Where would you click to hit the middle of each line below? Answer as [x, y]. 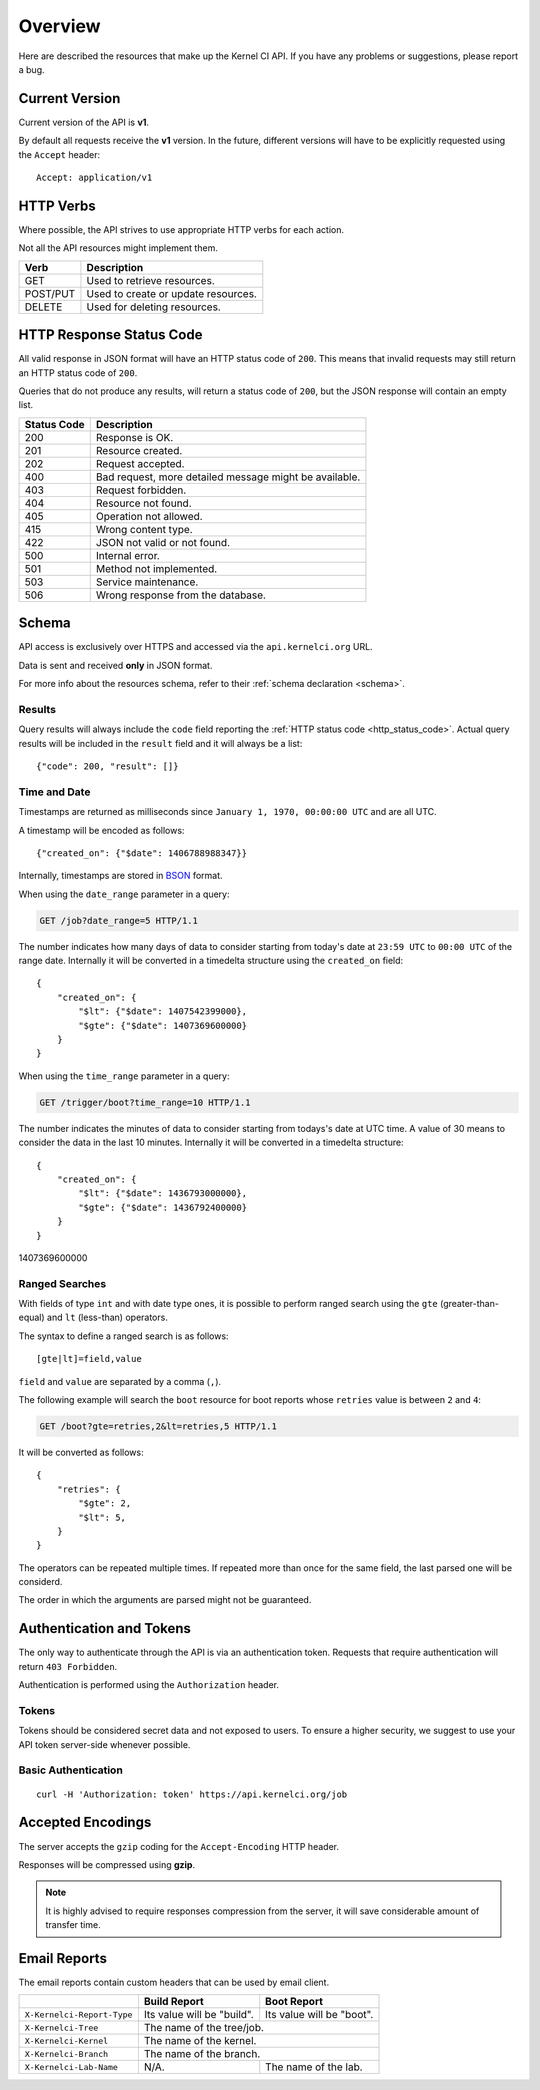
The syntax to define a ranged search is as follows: [123, 1336]
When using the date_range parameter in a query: [124, 894]
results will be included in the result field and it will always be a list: [160, 743]
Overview [59, 26]
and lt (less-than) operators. [107, 1317]
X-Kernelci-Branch [66, 2053]
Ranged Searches [62, 1283]
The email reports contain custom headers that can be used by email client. [174, 1982]
